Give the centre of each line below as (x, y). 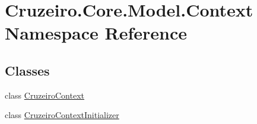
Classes (27, 70)
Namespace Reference (96, 33)
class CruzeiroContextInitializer (62, 115)
